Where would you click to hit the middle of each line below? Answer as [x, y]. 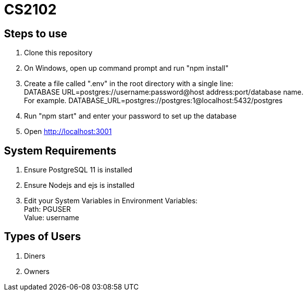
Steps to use [36, 33]
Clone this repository [58, 53]
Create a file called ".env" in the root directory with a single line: [129, 84]
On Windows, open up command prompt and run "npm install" [126, 68]
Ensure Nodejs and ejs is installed [79, 185]
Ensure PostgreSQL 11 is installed [78, 170]
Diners [35, 256]
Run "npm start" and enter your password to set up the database [131, 116]
